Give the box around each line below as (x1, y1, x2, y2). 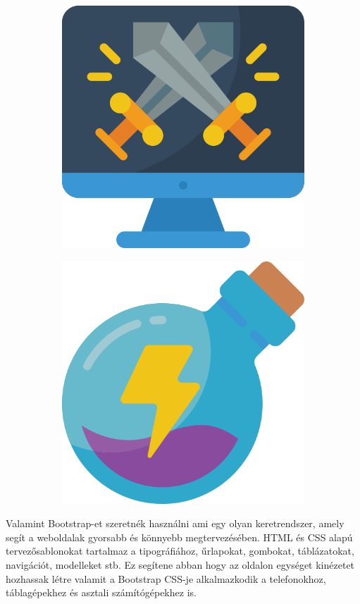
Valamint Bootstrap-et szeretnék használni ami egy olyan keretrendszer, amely (6, 516, 345, 531)
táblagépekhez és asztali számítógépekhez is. (6, 585, 197, 600)
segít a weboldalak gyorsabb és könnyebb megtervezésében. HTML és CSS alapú (6, 529, 353, 544)
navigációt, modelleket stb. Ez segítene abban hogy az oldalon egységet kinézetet (6, 557, 355, 572)
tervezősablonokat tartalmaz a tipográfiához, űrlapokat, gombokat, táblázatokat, (6, 543, 354, 558)
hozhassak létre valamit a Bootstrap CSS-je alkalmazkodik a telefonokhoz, (6, 571, 326, 586)
